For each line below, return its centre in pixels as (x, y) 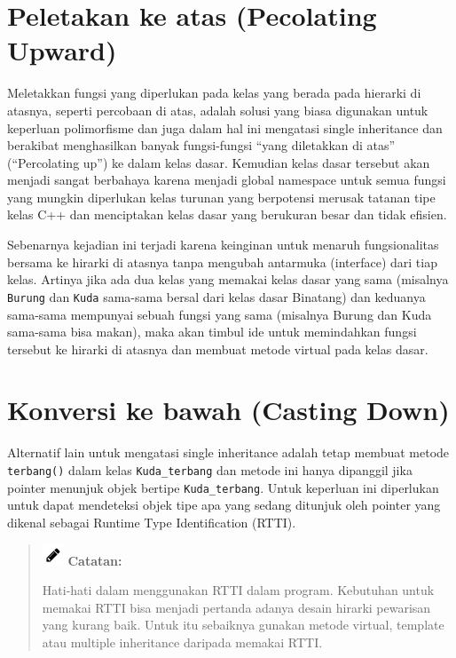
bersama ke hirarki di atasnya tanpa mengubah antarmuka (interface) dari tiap (222, 262)
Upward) (62, 50)
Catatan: (95, 560)
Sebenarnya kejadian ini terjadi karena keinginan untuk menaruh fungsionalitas (223, 245)
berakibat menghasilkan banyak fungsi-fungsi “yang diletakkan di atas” (201, 145)
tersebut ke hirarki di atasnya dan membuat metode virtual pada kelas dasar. (218, 349)
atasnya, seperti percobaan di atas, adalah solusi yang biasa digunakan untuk (218, 110)
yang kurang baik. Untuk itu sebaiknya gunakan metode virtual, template (243, 625)
